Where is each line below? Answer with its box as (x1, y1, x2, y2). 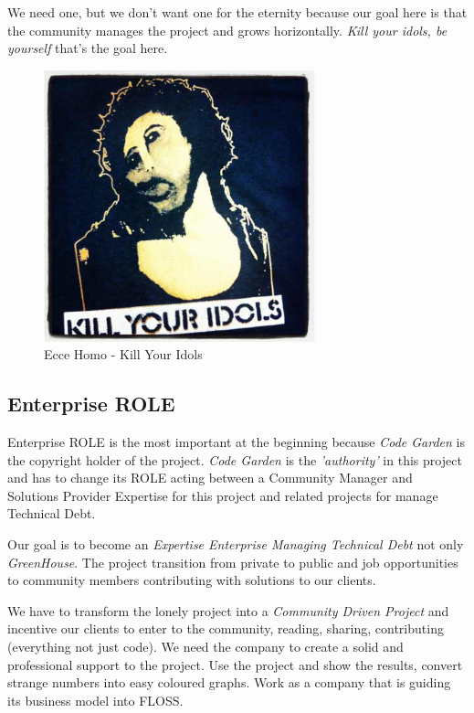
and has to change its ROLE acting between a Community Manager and (7, 468, 413, 487)
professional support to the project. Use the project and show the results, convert (7, 654, 463, 674)
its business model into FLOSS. (7, 690, 184, 709)
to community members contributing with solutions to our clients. (7, 570, 376, 590)
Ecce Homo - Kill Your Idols (44, 345, 203, 364)
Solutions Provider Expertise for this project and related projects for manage (7, 485, 438, 505)
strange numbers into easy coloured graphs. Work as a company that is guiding (7, 673, 451, 692)
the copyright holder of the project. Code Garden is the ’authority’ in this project (7, 450, 462, 469)
